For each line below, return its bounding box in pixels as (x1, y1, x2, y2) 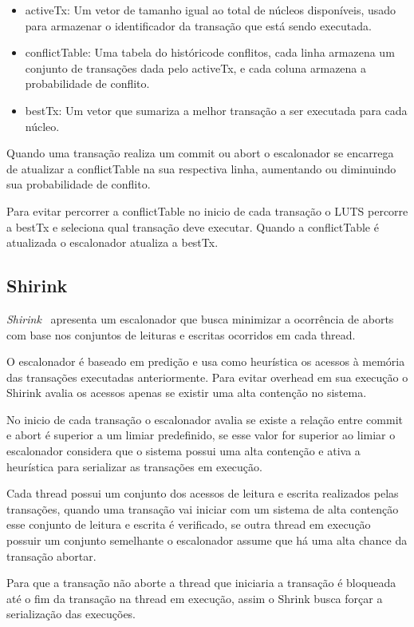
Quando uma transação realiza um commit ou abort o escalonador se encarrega (6, 145, 394, 161)
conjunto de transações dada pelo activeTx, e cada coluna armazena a (25, 59, 367, 76)
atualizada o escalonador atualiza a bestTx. (6, 234, 219, 251)
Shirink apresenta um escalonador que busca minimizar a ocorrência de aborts (6, 310, 394, 327)
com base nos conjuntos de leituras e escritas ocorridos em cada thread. (6, 326, 356, 343)
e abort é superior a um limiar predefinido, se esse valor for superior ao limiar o (6, 427, 396, 443)
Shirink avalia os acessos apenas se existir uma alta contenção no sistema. (6, 384, 367, 401)
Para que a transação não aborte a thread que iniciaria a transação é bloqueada (6, 574, 396, 591)
